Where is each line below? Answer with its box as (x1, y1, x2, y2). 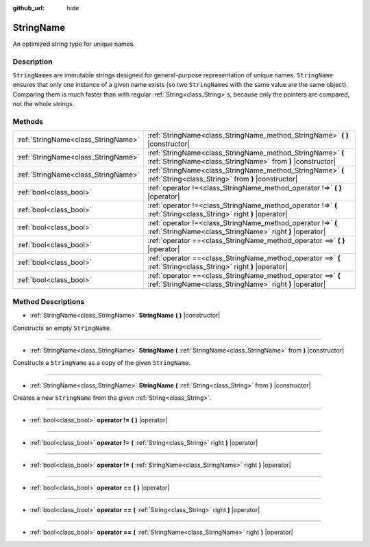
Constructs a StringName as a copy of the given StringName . (12, 359, 191, 367)
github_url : (12, 4, 45, 12)
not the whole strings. (12, 100, 75, 108)
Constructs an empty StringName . (12, 324, 112, 332)
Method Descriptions (12, 296, 85, 306)
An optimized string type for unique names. (12, 40, 135, 48)
